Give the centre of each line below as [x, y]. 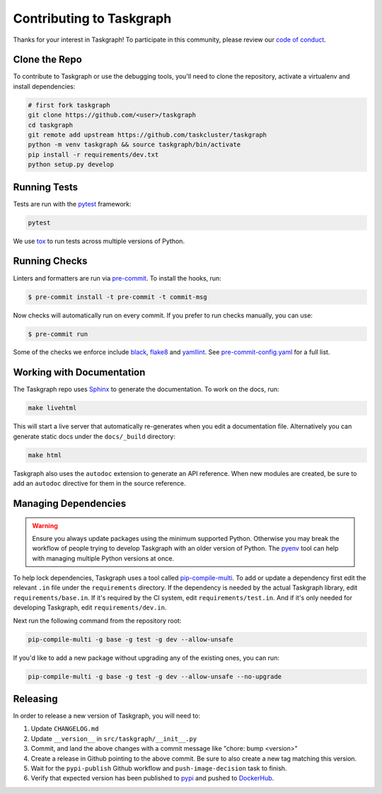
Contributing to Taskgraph [92, 18]
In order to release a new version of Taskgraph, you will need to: [107, 716]
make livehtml [52, 408]
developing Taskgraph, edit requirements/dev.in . [90, 607]
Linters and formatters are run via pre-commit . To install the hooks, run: [117, 278]
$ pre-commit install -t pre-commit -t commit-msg [118, 297]
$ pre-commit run [58, 334]
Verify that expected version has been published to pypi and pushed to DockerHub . [152, 778]
